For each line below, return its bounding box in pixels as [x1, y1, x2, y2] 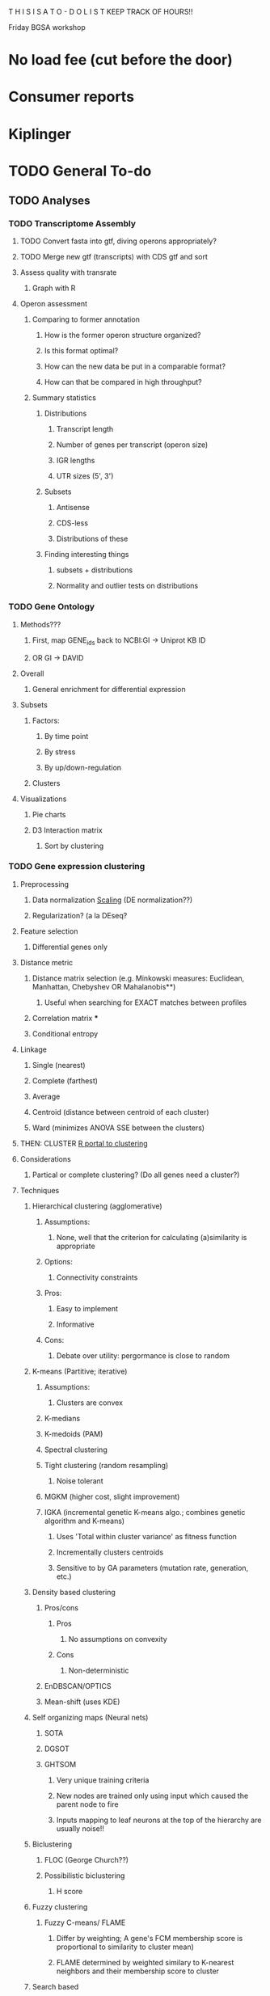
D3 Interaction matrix [32, 825, 103, 835]
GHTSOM [44, 1759, 77, 1769]
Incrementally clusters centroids [56, 1547, 164, 1557]
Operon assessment [19, 299, 87, 309]
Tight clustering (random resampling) [44, 1460, 169, 1470]
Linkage [19, 1044, 47, 1054]
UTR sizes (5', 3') [56, 471, 114, 481]
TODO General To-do [8, 162, 152, 180]
